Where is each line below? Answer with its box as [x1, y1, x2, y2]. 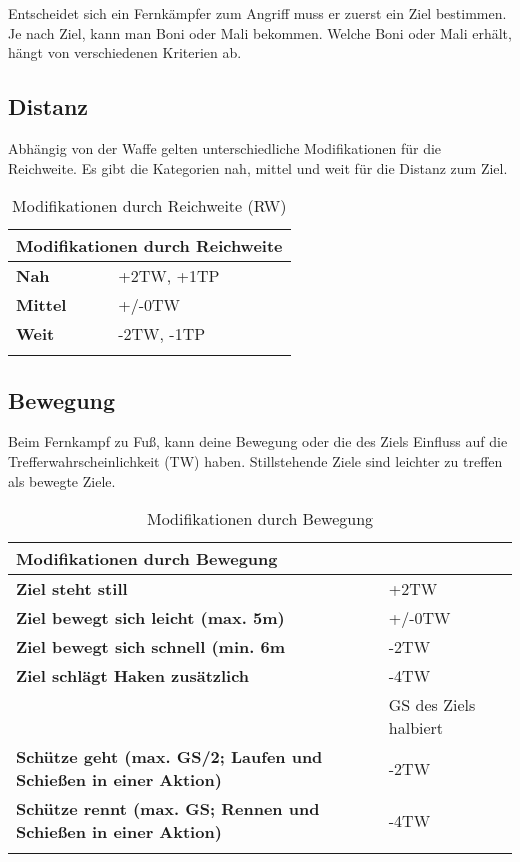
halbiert [388, 716, 444, 740]
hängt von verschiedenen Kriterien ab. [8, 42, 242, 63]
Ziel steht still [16, 577, 128, 601]
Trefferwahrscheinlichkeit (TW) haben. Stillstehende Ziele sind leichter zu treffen [8, 450, 503, 471]
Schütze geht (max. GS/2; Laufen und [16, 745, 323, 769]
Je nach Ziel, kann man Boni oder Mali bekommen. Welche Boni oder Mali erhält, [8, 22, 512, 43]
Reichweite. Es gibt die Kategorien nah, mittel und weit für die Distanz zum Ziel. [8, 157, 508, 178]
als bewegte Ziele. [8, 470, 116, 491]
